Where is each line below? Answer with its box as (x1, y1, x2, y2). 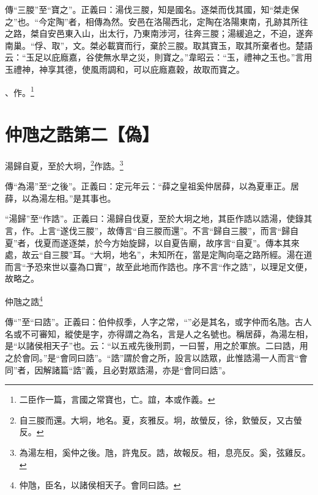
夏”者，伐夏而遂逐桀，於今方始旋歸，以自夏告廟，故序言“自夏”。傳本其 (5, 236, 291, 249)
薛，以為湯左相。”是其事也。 (5, 191, 116, 204)
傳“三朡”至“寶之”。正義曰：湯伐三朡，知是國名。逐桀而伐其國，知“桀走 (5, 3, 291, 15)
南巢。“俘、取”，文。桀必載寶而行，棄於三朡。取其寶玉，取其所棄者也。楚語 (5, 38, 313, 51)
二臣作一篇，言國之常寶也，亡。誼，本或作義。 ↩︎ (19, 393, 215, 406)
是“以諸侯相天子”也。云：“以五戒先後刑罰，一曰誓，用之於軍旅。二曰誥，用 (5, 339, 308, 352)
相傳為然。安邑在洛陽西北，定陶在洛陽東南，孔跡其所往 (85, 15, 308, 28)
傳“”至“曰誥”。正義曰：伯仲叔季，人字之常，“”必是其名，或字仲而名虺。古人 (5, 315, 312, 328)
